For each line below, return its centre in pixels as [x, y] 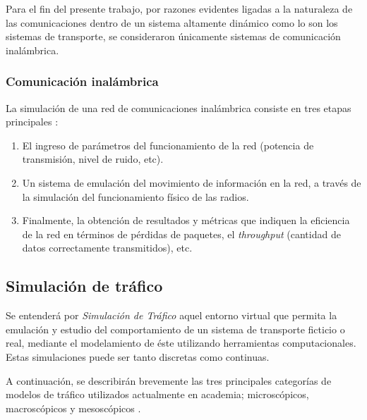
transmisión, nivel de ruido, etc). [93, 159]
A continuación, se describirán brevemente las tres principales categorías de [169, 380]
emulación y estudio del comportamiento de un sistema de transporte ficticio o [175, 329]
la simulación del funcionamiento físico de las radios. [136, 196]
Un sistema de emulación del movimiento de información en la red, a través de [192, 182]
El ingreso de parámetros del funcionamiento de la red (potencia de [168, 145]
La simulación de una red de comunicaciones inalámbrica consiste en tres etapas [179, 107]
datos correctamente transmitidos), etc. [107, 248]
